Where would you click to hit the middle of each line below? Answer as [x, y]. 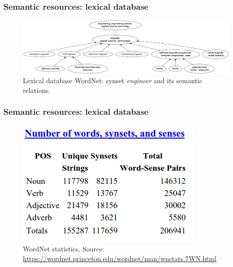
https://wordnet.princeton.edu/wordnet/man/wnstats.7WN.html [120, 258]
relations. [37, 90]
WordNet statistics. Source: [64, 249]
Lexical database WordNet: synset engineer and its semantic [113, 80]
